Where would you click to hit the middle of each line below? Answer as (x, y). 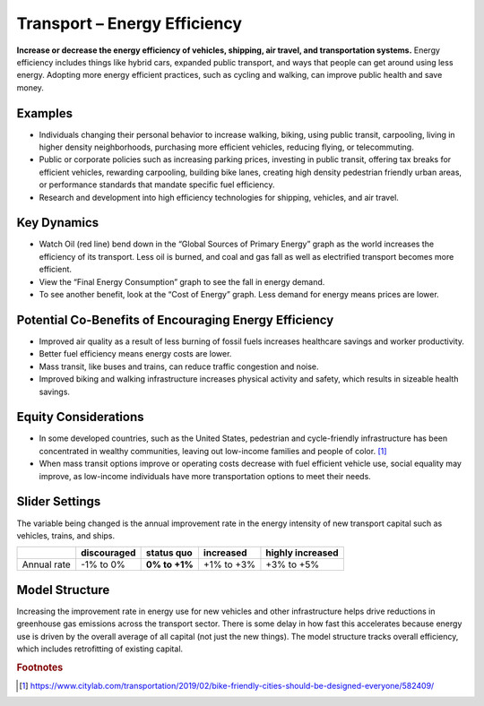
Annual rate (46, 564)
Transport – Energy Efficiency (129, 23)
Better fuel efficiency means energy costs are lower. (135, 354)
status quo (169, 553)
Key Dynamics (58, 223)
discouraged (108, 553)
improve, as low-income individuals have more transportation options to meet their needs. (205, 476)
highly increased (302, 553)
